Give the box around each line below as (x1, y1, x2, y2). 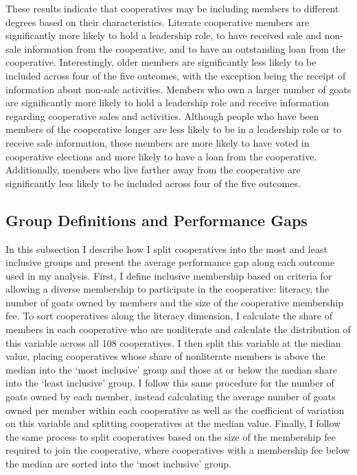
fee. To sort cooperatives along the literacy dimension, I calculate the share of (5, 308, 333, 323)
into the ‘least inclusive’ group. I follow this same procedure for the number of (5, 376, 334, 390)
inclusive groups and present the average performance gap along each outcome (5, 255, 335, 269)
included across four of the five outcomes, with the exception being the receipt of (5, 68, 346, 82)
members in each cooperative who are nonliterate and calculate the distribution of (5, 322, 351, 337)
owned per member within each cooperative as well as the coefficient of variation (5, 402, 345, 417)
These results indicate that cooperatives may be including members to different (5, 1, 339, 15)
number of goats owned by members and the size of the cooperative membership (5, 295, 343, 309)
